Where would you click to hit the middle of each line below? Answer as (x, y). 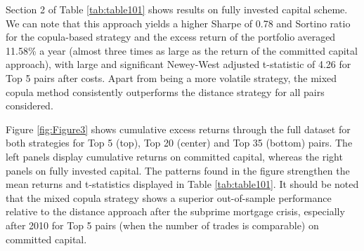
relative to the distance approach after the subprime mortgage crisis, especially (175, 211)
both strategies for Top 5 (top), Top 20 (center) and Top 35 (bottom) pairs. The (179, 143)
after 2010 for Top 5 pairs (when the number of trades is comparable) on (162, 225)
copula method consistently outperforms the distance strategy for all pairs (165, 91)
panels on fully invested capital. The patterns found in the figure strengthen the (178, 170)
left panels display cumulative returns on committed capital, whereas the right (174, 156)
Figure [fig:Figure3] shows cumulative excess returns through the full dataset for (178, 129)
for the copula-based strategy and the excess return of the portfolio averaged (171, 37)
